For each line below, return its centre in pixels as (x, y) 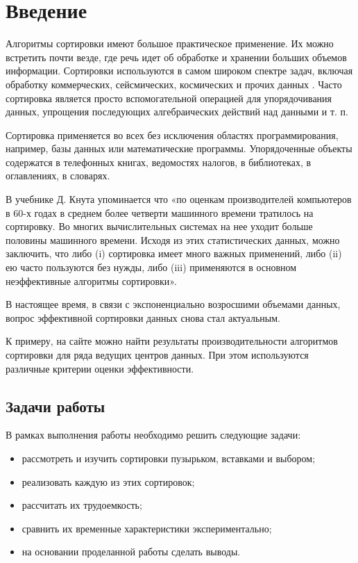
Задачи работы (56, 406)
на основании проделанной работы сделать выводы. (131, 552)
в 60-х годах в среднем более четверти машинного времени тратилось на (160, 212)
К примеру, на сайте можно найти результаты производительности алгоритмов (172, 341)
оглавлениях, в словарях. (58, 176)
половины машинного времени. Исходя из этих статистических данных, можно (173, 239)
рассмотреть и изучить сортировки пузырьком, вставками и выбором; (169, 458)
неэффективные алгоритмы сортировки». (91, 280)
